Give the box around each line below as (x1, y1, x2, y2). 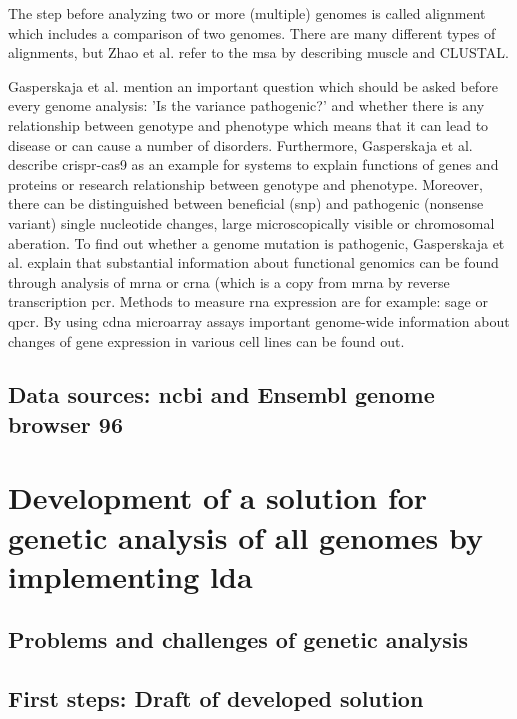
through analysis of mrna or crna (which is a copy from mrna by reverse (8, 271, 450, 292)
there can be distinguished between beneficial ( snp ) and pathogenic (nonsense (8, 193, 484, 214)
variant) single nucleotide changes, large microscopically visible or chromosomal (8, 212, 495, 233)
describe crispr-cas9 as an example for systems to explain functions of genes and (8, 154, 499, 175)
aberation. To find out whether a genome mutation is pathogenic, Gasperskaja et (8, 232, 505, 253)
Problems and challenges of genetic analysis (8, 624, 468, 655)
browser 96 (8, 408, 123, 439)
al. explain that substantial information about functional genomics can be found (8, 252, 499, 273)
